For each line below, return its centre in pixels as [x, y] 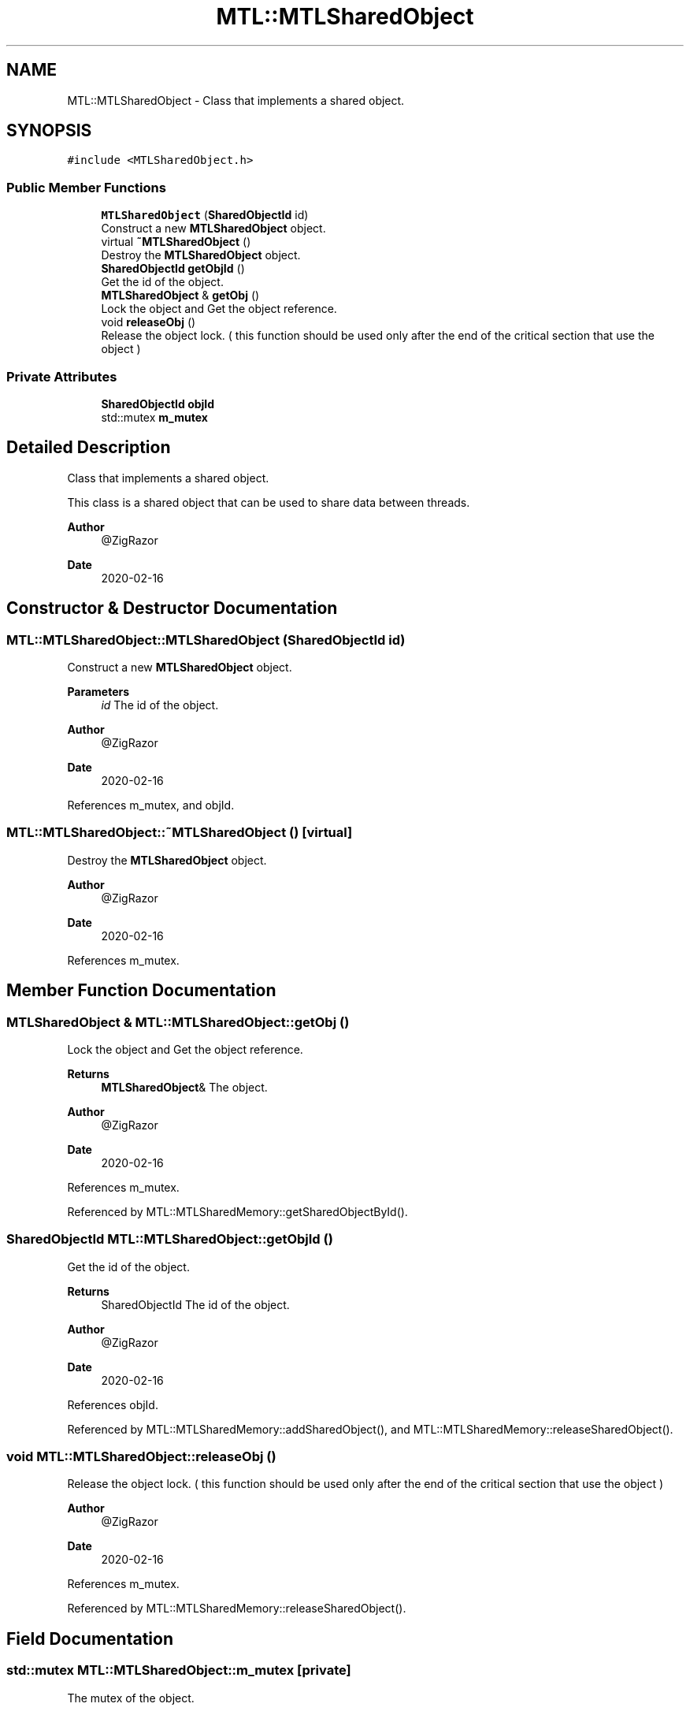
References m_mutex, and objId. [151, 805]
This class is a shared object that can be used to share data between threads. [269, 502]
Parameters [98, 692]
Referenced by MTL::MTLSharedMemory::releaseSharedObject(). [237, 1609]
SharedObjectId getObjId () [173, 269]
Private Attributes [62, 376]
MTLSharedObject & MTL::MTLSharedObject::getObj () [178, 1022]
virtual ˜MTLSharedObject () [176, 242]
